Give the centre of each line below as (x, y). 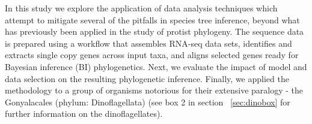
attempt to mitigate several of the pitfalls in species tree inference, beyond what (152, 19)
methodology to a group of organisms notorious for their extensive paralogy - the (154, 90)
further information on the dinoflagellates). (84, 114)
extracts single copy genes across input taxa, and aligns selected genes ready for (152, 55)
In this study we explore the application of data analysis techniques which (141, 8)
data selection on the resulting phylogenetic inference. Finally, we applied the (147, 78)
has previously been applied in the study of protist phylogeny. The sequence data (154, 31)
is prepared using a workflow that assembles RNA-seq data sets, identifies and (148, 43)
